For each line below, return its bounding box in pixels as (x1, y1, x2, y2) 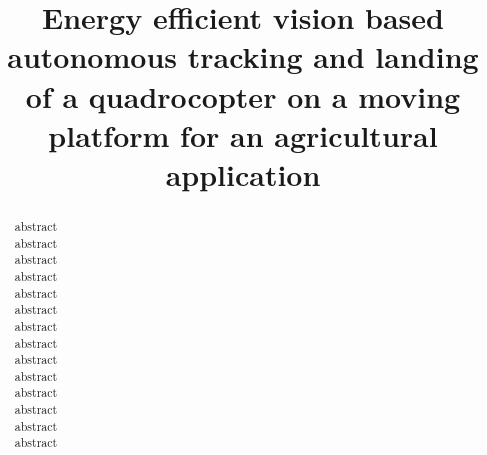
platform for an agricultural (48, 114, 438, 155)
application (165, 153, 321, 194)
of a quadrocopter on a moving (25, 75, 461, 116)
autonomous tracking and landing (7, 36, 479, 77)
